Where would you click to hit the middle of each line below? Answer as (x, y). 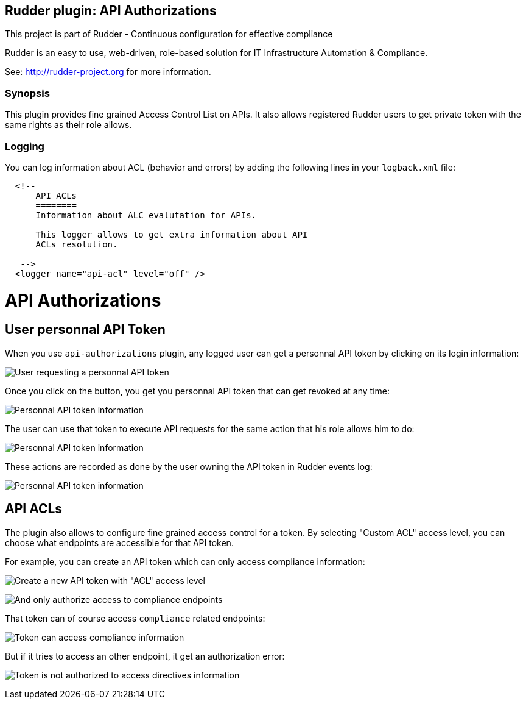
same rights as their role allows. (68, 125)
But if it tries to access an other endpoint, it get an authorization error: (145, 656)
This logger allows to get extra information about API (172, 234)
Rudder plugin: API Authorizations (111, 11)
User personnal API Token (85, 330)
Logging (25, 146)
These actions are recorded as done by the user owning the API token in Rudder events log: (189, 466)
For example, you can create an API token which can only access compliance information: (185, 561)
